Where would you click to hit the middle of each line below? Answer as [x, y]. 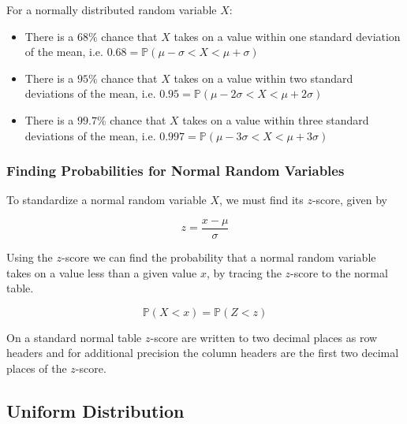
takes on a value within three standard [276, 119]
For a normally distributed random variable [112, 9]
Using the [30, 257]
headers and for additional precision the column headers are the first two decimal [203, 353]
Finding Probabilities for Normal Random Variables [175, 171]
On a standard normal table [74, 337]
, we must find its [261, 200]
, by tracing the [244, 272]
